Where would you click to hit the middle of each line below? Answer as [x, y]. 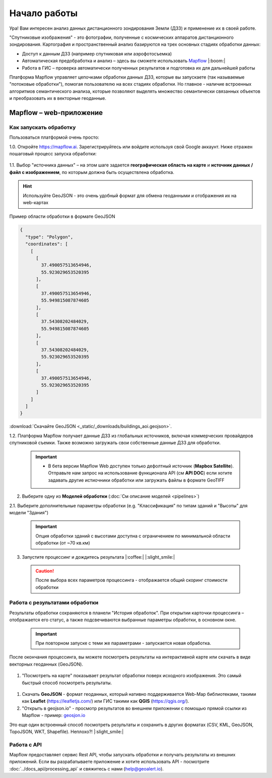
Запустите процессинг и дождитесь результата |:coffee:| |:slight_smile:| [98, 557]
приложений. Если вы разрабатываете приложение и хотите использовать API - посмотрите [109, 762]
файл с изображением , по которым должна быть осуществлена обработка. [92, 172]
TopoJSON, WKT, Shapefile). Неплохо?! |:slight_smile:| [66, 732]
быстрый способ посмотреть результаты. [67, 683]
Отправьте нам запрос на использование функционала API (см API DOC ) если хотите [140, 473]
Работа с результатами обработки [54, 603]
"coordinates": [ [47, 244]
